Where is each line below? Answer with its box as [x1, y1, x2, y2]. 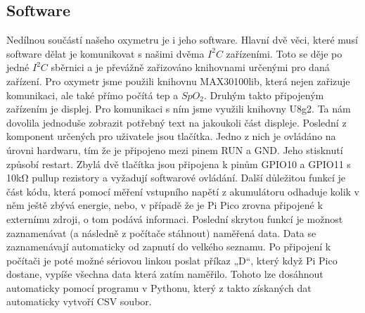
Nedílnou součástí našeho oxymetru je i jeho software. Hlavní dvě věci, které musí [6, 32, 358, 47]
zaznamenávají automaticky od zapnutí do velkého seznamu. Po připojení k [6, 239, 331, 254]
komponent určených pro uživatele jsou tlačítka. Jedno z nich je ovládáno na [6, 129, 336, 143]
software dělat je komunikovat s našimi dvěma [6, 46, 205, 60]
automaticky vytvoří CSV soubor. [6, 294, 152, 309]
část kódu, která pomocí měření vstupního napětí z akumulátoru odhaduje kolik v [6, 184, 359, 198]
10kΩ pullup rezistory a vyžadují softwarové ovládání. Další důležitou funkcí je [6, 170, 346, 185]
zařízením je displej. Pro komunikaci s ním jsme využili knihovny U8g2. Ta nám [6, 101, 351, 116]
